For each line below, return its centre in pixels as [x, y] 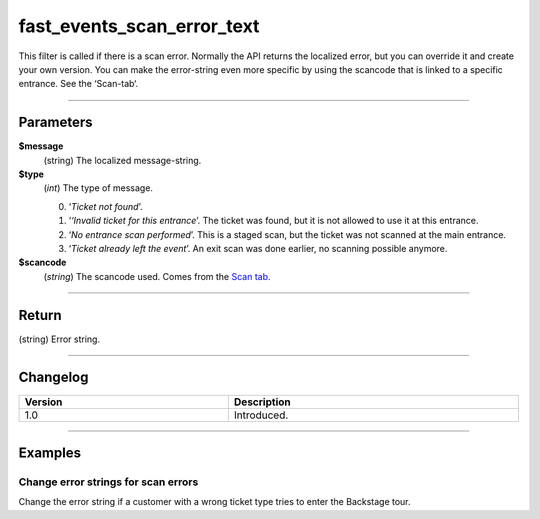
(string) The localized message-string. [122, 160]
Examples [50, 452]
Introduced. [261, 415]
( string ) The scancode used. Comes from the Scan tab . [157, 276]
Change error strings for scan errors [108, 482]
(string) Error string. [59, 339]
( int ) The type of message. [98, 188]
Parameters [55, 122]
